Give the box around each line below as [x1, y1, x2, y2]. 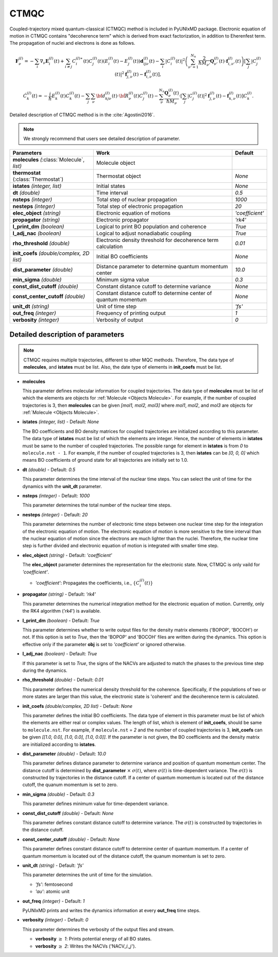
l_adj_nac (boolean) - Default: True [22, 651, 97, 657]
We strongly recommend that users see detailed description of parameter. [23, 135, 180, 142]
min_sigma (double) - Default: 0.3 [22, 791, 95, 797]
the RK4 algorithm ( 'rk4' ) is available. [22, 608, 101, 614]
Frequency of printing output [96, 309, 166, 317]
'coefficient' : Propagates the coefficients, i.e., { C [35, 580, 140, 586]
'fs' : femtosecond [35, 881, 73, 888]
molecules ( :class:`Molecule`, [12, 156, 85, 163]
